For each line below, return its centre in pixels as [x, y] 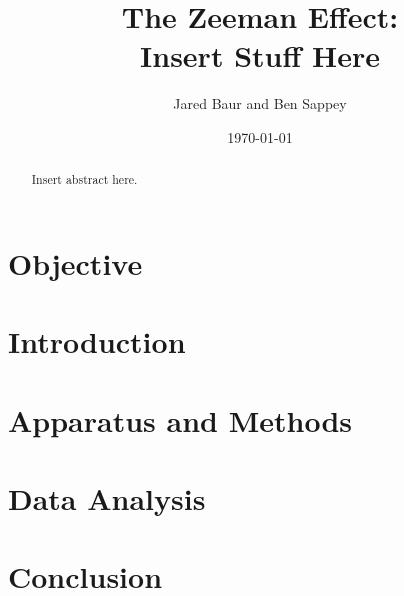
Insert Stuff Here [260, 55]
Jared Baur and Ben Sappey [260, 103]
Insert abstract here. [84, 179]
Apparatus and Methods [180, 419]
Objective [75, 262]
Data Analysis [107, 498]
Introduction [97, 341]
